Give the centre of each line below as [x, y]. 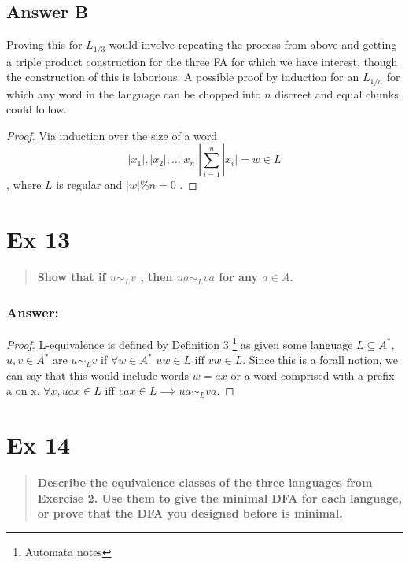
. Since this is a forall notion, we [320, 360]
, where [24, 185]
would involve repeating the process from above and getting [253, 45]
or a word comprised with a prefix [313, 375]
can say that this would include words [98, 375]
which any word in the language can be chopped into [134, 93]
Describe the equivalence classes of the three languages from [205, 482]
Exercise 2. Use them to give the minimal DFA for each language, [219, 497]
